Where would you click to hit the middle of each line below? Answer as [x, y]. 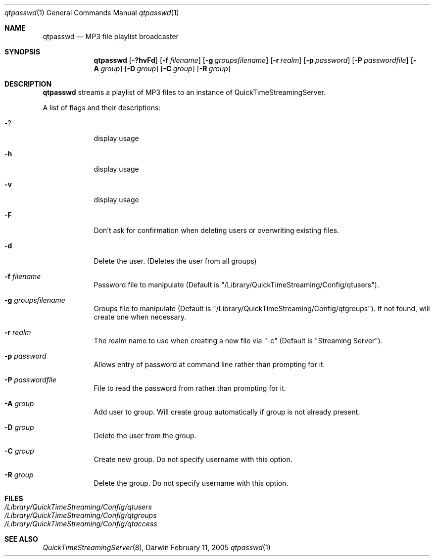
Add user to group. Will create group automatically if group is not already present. [227, 412]
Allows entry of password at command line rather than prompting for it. [209, 364]
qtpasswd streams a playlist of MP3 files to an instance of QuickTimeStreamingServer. [184, 92]
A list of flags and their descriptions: [102, 108]
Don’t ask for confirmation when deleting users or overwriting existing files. [217, 230]
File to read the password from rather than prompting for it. [190, 388]
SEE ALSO [21, 539]
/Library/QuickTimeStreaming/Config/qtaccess [81, 524]
